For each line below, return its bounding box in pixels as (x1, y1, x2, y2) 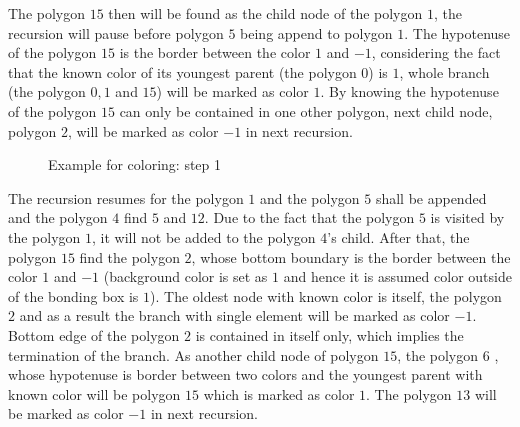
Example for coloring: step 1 (48, 154, 222, 175)
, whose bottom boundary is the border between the (191, 246, 511, 267)
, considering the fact (371, 42, 501, 63)
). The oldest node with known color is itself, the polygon (150, 285, 502, 306)
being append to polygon (240, 22, 393, 43)
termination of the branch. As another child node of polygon (8, 344, 379, 365)
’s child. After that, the (327, 226, 470, 247)
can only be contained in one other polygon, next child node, (119, 100, 493, 121)
